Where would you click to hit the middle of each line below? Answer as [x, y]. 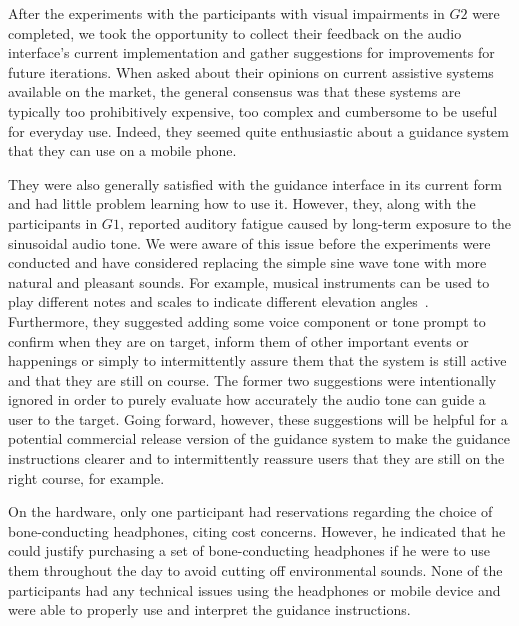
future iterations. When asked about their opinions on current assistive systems [251, 71]
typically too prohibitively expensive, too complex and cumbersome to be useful [253, 110]
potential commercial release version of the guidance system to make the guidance [259, 438]
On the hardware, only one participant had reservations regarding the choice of [250, 511]
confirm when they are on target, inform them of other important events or [238, 340]
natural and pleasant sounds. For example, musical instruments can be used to [249, 281]
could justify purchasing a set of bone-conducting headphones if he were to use [249, 550]
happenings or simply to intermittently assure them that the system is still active [257, 360]
